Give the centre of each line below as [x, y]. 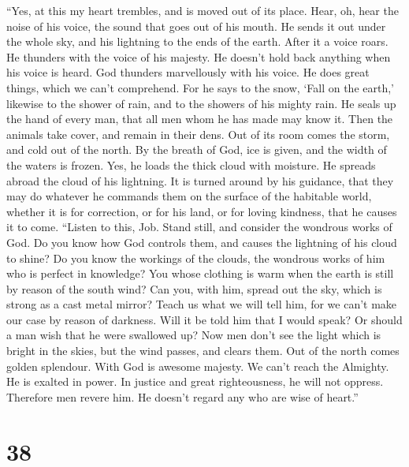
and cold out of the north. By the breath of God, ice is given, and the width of [197, 149]
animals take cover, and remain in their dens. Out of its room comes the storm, [198, 134]
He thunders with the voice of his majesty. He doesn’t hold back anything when [199, 56]
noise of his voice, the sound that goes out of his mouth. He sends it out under [196, 26]
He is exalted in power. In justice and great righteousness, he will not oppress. [195, 381]
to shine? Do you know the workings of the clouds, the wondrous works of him [196, 258]
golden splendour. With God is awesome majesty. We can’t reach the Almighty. [198, 366]
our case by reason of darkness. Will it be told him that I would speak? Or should [204, 319]
